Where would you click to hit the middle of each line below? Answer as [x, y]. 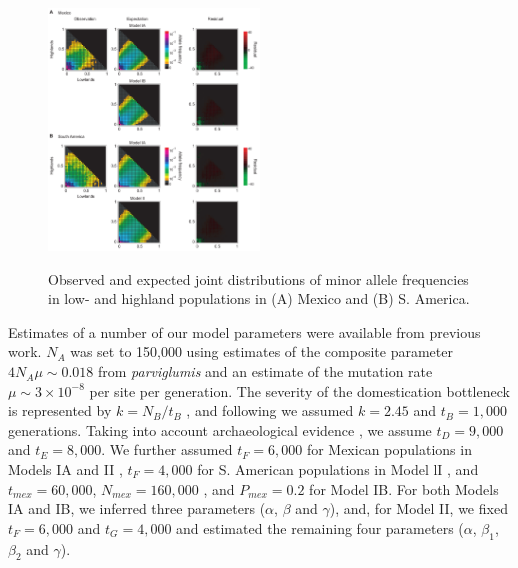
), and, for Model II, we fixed [418, 508]
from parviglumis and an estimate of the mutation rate [265, 371]
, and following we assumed [270, 410]
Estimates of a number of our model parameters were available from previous [244, 331]
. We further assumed [167, 449]
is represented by [60, 410]
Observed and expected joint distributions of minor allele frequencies [258, 278]
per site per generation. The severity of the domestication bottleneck [299, 390]
